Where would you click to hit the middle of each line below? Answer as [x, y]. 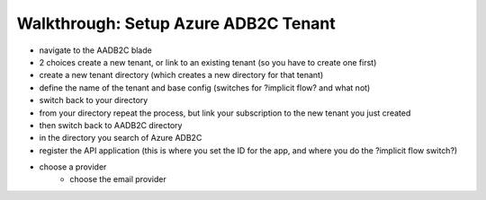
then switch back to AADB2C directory [111, 125]
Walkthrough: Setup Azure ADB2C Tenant [176, 23]
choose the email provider [118, 179]
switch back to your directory [94, 100]
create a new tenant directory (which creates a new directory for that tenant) [181, 75]
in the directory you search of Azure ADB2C [121, 138]
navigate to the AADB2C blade [95, 50]
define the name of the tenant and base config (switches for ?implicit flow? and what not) [205, 87]
